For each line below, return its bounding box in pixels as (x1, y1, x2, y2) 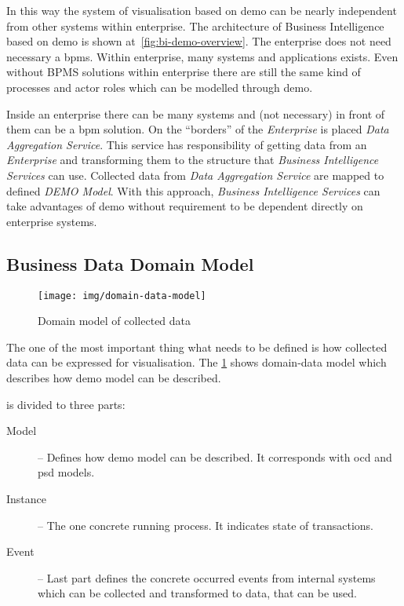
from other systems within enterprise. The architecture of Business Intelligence (6, 17, 384, 34)
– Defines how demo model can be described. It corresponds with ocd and (38, 448, 392, 465)
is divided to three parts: (6, 396, 126, 412)
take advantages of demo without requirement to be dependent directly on (6, 198, 363, 214)
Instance (6, 490, 47, 506)
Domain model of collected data (38, 312, 191, 329)
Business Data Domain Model (6, 251, 254, 276)
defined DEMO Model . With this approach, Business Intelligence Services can (6, 182, 380, 199)
